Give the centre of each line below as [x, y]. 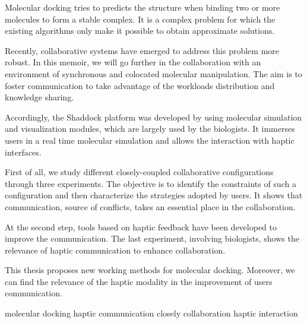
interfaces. [23, 152]
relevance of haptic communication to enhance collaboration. [115, 250]
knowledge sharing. [39, 97]
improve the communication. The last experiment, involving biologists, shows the [152, 238]
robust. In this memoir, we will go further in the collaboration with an [133, 62]
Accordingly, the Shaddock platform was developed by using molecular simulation [153, 117]
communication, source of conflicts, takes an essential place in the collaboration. [150, 206]
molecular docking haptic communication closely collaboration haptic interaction [151, 313]
